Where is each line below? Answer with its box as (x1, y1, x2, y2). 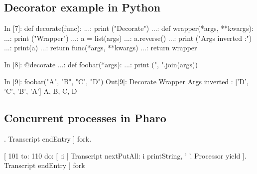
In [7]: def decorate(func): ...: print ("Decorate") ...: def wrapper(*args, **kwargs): (4, 23, 254, 33)
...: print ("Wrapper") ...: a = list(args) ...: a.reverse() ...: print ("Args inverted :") (4, 32, 252, 43)
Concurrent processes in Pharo (4, 110, 166, 126)
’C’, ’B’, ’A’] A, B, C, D (4, 86, 77, 96)
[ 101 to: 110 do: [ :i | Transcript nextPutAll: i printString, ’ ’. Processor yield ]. (4, 150, 247, 161)
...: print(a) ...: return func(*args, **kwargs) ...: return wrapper (4, 42, 197, 53)
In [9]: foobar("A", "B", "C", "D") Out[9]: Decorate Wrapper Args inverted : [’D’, (4, 76, 249, 86)
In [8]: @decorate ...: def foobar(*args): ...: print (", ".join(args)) (4, 59, 198, 69)
